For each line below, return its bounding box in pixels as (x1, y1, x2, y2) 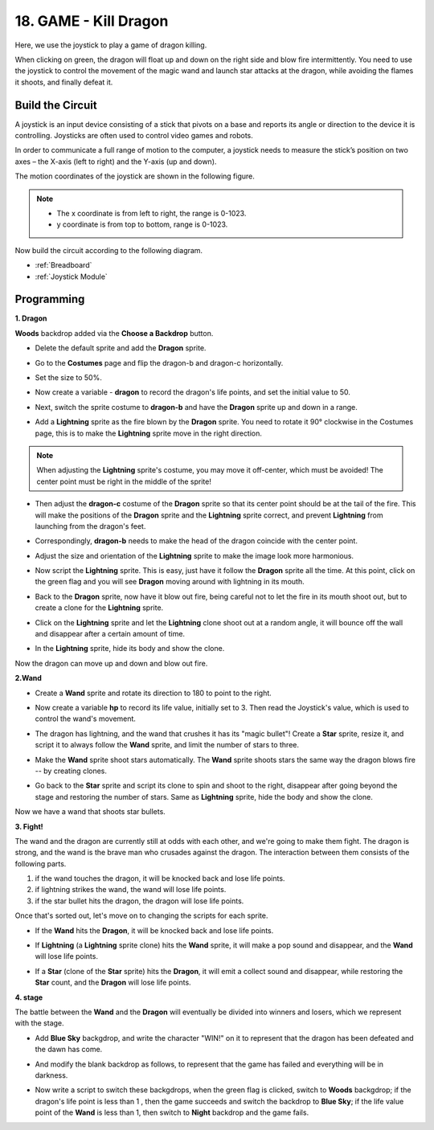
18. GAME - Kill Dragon (14, 12, 169, 30)
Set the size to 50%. (35, 373, 102, 382)
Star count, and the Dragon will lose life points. (35, 977, 192, 988)
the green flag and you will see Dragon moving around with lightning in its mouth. (35, 577, 305, 587)
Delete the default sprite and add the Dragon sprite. (35, 343, 207, 353)
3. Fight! (14, 821, 43, 831)
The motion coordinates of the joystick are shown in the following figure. (14, 171, 255, 181)
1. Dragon (14, 313, 47, 323)
